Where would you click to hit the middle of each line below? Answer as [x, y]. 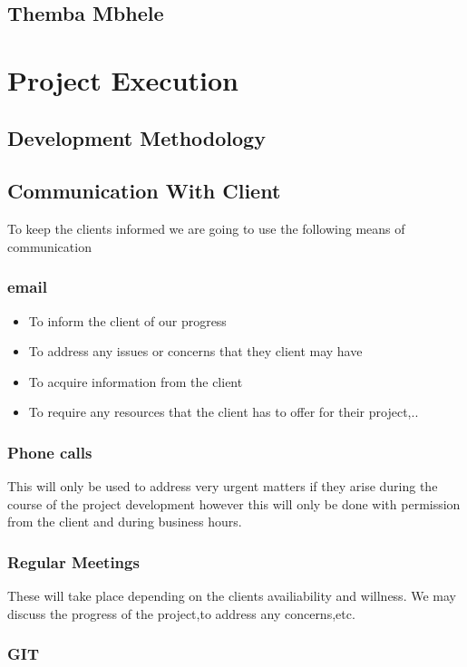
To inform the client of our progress [127, 320]
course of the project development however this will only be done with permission [234, 503]
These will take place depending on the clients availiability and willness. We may [232, 596]
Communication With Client [144, 191]
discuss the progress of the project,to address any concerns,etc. [181, 613]
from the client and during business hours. [125, 522]
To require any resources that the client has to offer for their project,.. [224, 412]
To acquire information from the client [136, 381]
